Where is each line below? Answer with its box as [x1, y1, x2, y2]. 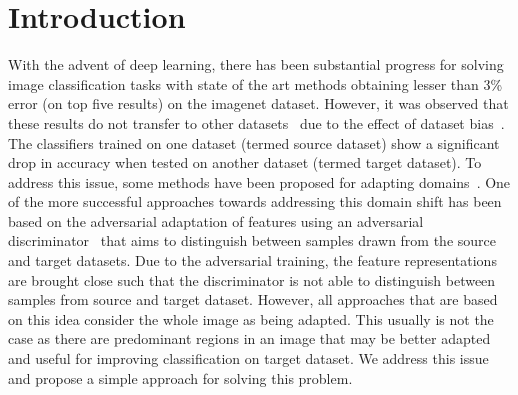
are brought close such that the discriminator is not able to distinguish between [8, 269, 496, 290]
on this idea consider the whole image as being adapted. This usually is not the [8, 308, 494, 329]
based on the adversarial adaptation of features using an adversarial [8, 210, 424, 231]
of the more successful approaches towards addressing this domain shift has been [8, 191, 502, 212]
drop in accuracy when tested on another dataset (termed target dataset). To [8, 152, 482, 173]
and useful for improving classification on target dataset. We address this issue [8, 348, 489, 369]
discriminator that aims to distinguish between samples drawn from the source [8, 230, 496, 251]
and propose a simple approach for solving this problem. [8, 367, 353, 388]
